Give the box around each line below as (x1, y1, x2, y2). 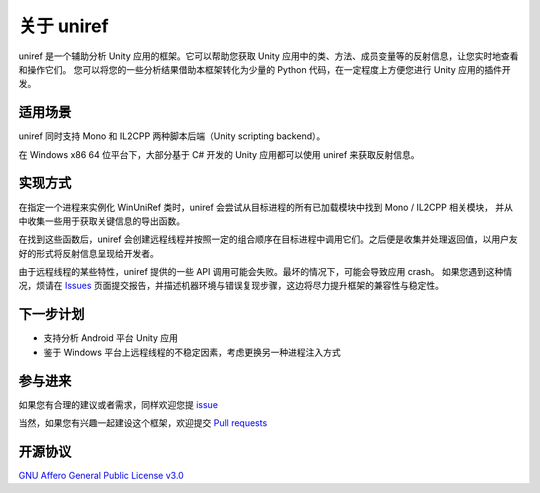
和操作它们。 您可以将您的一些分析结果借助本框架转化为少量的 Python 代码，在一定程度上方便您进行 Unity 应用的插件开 (18, 63, 512, 75)
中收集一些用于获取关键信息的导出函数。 (18, 215, 185, 227)
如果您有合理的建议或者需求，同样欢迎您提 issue (18, 398, 219, 410)
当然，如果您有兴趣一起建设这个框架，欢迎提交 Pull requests (18, 417, 268, 429)
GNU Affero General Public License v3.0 (18, 469, 184, 481)
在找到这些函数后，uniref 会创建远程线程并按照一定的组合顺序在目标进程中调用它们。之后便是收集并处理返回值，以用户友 (18, 233, 519, 245)
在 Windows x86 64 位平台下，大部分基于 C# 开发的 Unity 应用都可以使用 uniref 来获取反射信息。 (18, 148, 420, 160)
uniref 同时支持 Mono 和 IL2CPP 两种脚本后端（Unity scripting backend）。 (18, 130, 326, 142)
